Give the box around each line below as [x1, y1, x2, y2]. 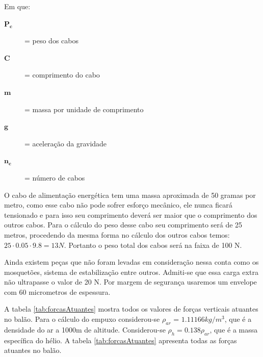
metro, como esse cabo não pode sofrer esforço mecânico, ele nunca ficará [4, 199, 232, 210]
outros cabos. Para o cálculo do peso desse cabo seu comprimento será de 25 [4, 219, 243, 230]
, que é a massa [209, 324, 258, 335]
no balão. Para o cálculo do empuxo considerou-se [4, 314, 160, 324]
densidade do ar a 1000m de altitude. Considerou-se [4, 324, 166, 335]
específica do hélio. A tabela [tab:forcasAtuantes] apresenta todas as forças [4, 335, 237, 345]
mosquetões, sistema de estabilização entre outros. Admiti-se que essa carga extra [4, 266, 258, 277]
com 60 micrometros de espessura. [4, 286, 111, 297]
